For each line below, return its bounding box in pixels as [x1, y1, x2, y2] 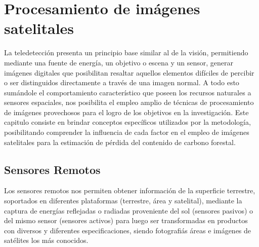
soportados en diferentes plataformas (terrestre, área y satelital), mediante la [4, 195, 242, 206]
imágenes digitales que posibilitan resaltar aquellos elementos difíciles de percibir [4, 67, 254, 78]
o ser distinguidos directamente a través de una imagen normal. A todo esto [4, 77, 239, 88]
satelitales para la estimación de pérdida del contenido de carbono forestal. [4, 136, 236, 147]
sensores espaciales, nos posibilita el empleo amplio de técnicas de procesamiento [4, 97, 254, 108]
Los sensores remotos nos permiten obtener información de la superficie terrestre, [4, 185, 255, 196]
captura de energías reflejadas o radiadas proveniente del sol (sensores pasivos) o [4, 205, 253, 216]
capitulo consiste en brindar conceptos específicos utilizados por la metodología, [4, 117, 251, 127]
